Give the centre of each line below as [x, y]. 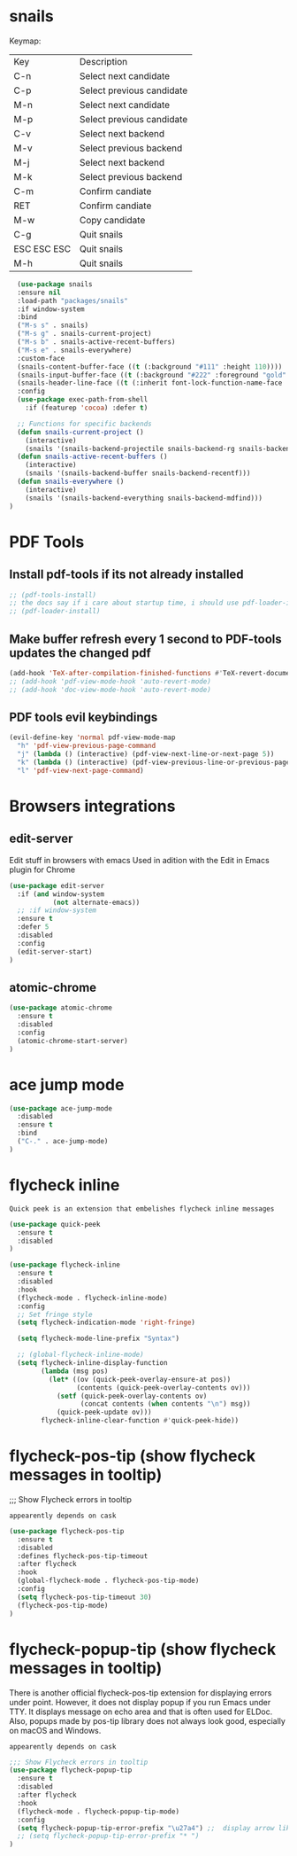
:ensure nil [39, 292]
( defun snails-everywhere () [71, 482]
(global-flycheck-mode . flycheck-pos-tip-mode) [108, 1581]
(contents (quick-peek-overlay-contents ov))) [164, 1388]
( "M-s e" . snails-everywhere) [75, 350]
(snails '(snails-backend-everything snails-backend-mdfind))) [144, 498]
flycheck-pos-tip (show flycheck [133, 1456]
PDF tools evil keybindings [84, 717]
